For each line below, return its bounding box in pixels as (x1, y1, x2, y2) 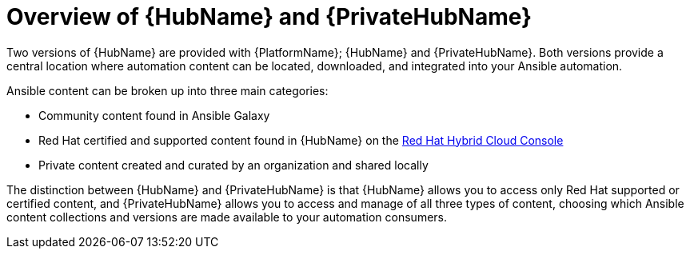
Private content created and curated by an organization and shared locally (38, 157, 429, 172)
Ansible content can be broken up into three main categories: (6, 83, 329, 98)
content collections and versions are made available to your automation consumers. (6, 209, 447, 224)
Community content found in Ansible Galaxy (38, 108, 270, 122)
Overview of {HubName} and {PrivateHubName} (6, 3, 532, 30)
